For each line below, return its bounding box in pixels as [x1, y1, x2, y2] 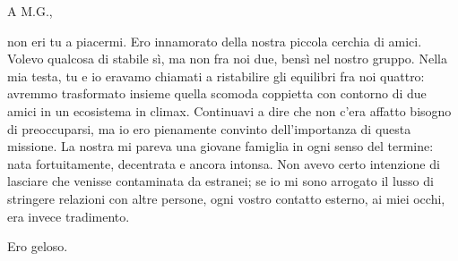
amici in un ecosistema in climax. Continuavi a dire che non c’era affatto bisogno [7, 101, 452, 120]
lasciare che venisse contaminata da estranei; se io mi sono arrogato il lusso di [7, 172, 434, 190]
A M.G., [7, 2, 53, 20]
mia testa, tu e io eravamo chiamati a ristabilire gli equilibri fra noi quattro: [7, 66, 425, 85]
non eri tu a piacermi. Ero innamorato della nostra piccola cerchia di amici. [7, 31, 422, 50]
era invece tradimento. [7, 206, 130, 225]
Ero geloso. [7, 237, 68, 256]
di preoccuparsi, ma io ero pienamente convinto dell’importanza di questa [7, 119, 411, 138]
